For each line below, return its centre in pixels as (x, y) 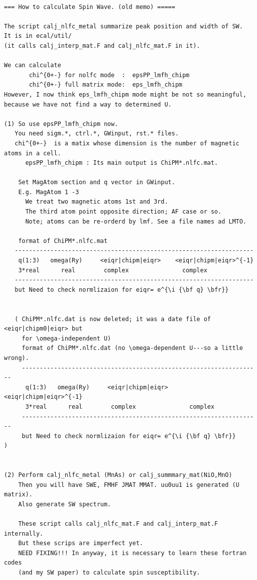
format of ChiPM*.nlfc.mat (63, 241)
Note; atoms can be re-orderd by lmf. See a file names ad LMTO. (136, 221)
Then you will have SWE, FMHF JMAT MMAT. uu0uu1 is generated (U (129, 485)
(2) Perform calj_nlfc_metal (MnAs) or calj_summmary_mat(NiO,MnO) (118, 475)
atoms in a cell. (33, 153)
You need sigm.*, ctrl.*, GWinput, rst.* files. (97, 134)
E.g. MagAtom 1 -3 (49, 192)
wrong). (17, 358)
